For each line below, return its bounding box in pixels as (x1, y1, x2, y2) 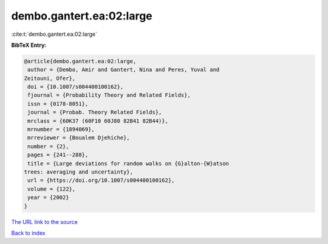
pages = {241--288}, (27, 152, 89, 158)
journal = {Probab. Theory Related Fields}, (27, 109, 162, 116)
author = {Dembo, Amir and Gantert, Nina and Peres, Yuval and (27, 66, 220, 73)
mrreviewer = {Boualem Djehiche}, (27, 134, 130, 141)
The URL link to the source (11, 218, 78, 225)
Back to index (11, 229, 46, 237)
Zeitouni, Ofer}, (24, 75, 76, 82)
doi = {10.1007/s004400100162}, (27, 83, 124, 91)
